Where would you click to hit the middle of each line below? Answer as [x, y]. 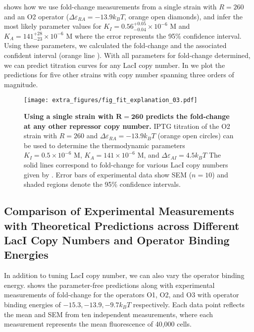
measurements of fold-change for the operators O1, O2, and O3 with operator [122, 295]
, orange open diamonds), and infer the [184, 16]
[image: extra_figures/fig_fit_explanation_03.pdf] [111, 100]
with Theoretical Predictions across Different [122, 225]
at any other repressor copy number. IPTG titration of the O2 [127, 126]
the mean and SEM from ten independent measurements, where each [109, 314]
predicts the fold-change [188, 116]
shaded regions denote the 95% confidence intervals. [102, 184]
